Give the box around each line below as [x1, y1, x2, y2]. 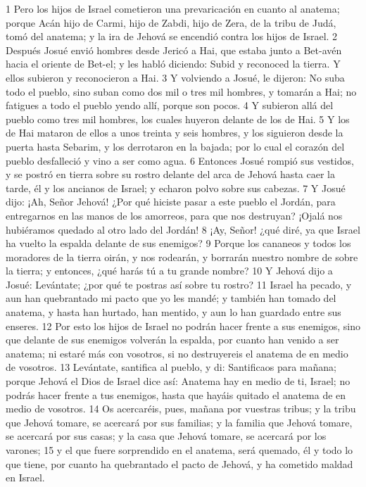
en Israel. [6, 470, 45, 485]
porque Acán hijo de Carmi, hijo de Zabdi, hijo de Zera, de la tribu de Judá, [6, 15, 336, 30]
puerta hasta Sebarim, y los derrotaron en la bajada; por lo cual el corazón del [6, 139, 345, 153]
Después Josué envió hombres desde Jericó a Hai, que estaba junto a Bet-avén [6, 42, 342, 57]
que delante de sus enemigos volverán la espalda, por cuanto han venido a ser [6, 332, 339, 347]
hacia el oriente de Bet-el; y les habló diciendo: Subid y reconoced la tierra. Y [6, 56, 341, 71]
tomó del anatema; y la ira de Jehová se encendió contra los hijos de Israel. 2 [6, 29, 338, 44]
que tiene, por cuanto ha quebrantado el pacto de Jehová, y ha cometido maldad [6, 456, 353, 471]
